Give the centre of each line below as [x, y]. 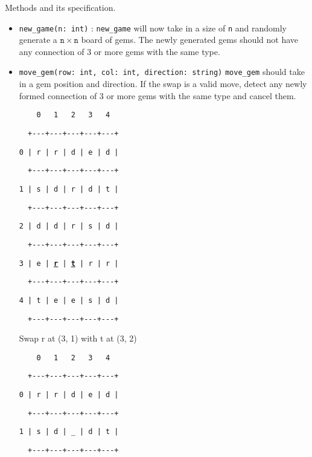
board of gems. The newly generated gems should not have [190, 40]
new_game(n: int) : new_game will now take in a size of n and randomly [153, 28]
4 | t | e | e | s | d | [69, 300]
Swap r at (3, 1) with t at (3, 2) [78, 338]
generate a [38, 40]
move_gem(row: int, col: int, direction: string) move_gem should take [162, 72]
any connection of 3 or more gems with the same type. [119, 51]
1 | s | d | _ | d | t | [69, 432]
